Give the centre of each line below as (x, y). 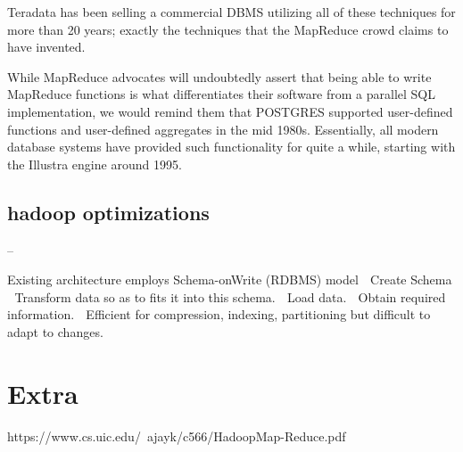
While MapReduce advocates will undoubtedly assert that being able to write (219, 76)
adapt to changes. (55, 331)
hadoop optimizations (108, 212)
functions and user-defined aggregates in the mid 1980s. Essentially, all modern (223, 129)
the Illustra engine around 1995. (95, 164)
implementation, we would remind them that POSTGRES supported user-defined (230, 111)
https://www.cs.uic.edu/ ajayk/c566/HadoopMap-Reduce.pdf (177, 436)
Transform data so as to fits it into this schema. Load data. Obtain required (230, 296)
